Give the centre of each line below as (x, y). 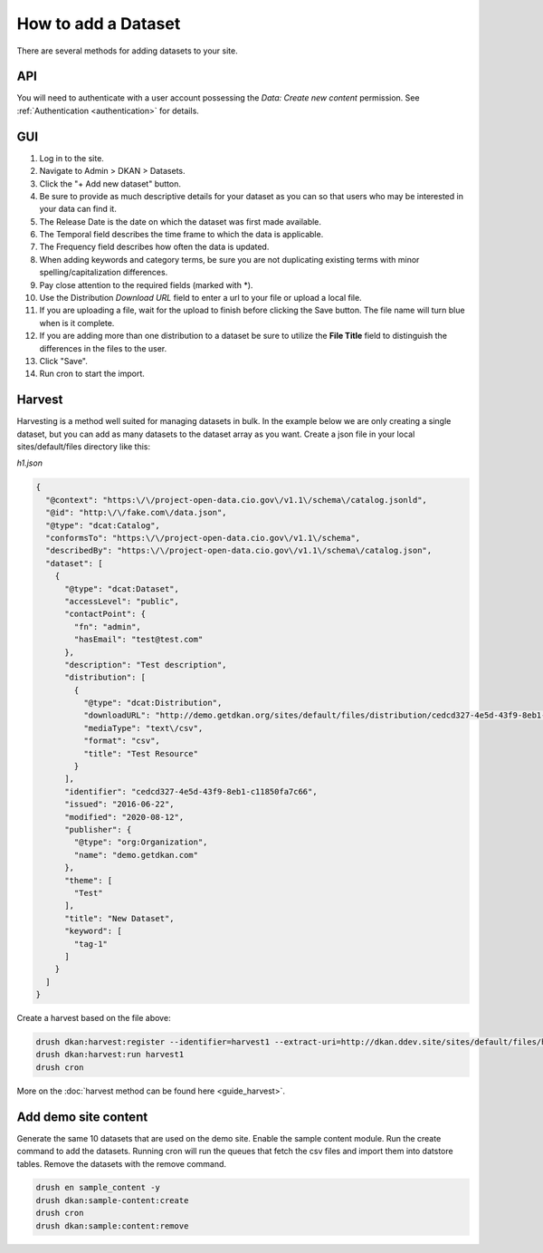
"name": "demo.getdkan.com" (136, 855)
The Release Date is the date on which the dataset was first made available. (180, 221)
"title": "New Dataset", (120, 918)
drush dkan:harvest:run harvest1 (110, 1055)
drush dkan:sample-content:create (112, 1200)
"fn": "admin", (108, 626)
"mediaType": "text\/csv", (143, 728)
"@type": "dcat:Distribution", (152, 703)
